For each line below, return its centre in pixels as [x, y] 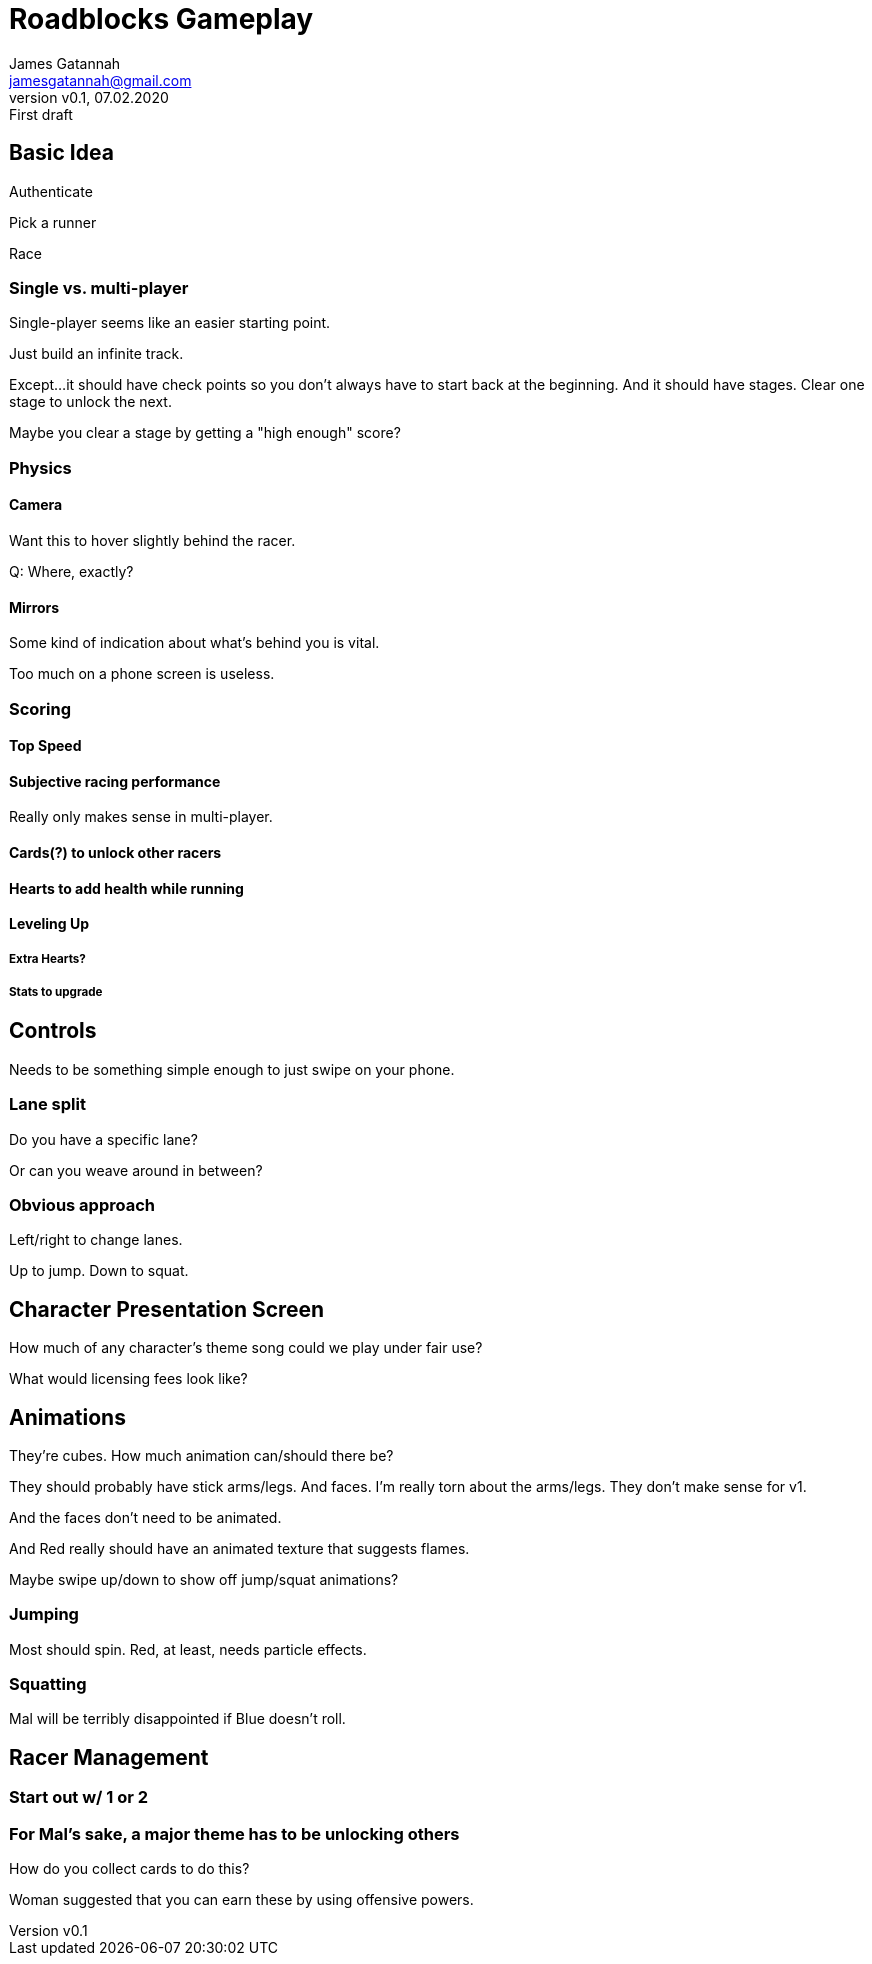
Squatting [48, 1684]
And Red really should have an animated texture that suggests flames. [239, 1548]
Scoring [40, 708]
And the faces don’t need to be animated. [145, 1517]
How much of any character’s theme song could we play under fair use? [246, 1348]
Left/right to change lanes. [96, 1240]
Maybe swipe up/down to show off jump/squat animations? [204, 1579]
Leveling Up [49, 924]
